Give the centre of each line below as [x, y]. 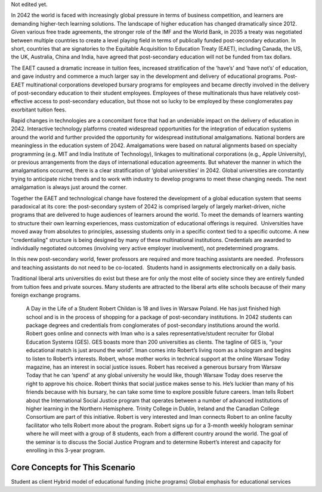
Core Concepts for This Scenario [73, 467]
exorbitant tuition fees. [39, 110]
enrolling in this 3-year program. [66, 450]
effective [22, 101]
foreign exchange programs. [46, 295]
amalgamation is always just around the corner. [69, 187]
